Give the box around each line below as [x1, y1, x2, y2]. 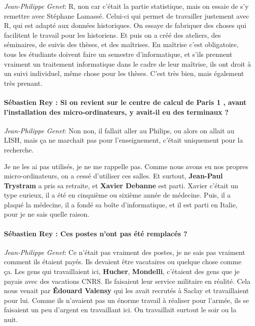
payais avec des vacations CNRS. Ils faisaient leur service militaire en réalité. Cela [4, 276, 251, 286]
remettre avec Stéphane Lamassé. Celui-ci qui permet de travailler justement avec [4, 10, 249, 21]
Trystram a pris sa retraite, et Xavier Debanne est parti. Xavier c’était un [4, 180, 238, 190]
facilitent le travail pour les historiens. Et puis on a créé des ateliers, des [4, 29, 221, 40]
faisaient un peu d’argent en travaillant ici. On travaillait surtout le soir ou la [4, 304, 236, 315]
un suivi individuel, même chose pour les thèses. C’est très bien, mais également [4, 68, 244, 78]
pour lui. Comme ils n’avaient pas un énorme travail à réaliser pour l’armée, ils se [4, 295, 249, 305]
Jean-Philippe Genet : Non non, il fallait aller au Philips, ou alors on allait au [4, 125, 234, 135]
